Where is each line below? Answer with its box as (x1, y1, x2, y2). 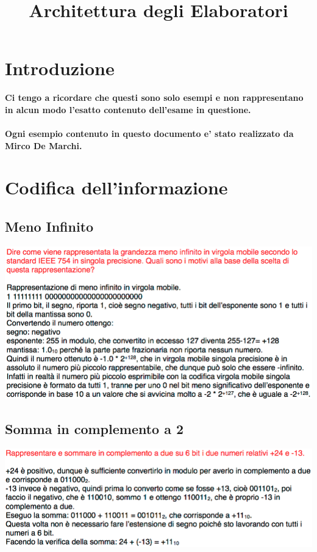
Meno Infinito (5, 217, 94, 236)
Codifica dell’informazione (5, 175, 228, 200)
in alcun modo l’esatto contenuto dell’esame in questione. (5, 103, 251, 116)
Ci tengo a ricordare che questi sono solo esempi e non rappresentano (5, 91, 304, 104)
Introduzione (5, 56, 115, 81)
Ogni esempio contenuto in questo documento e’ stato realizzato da (5, 127, 294, 140)
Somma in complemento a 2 (5, 419, 184, 438)
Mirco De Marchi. (5, 139, 82, 152)
